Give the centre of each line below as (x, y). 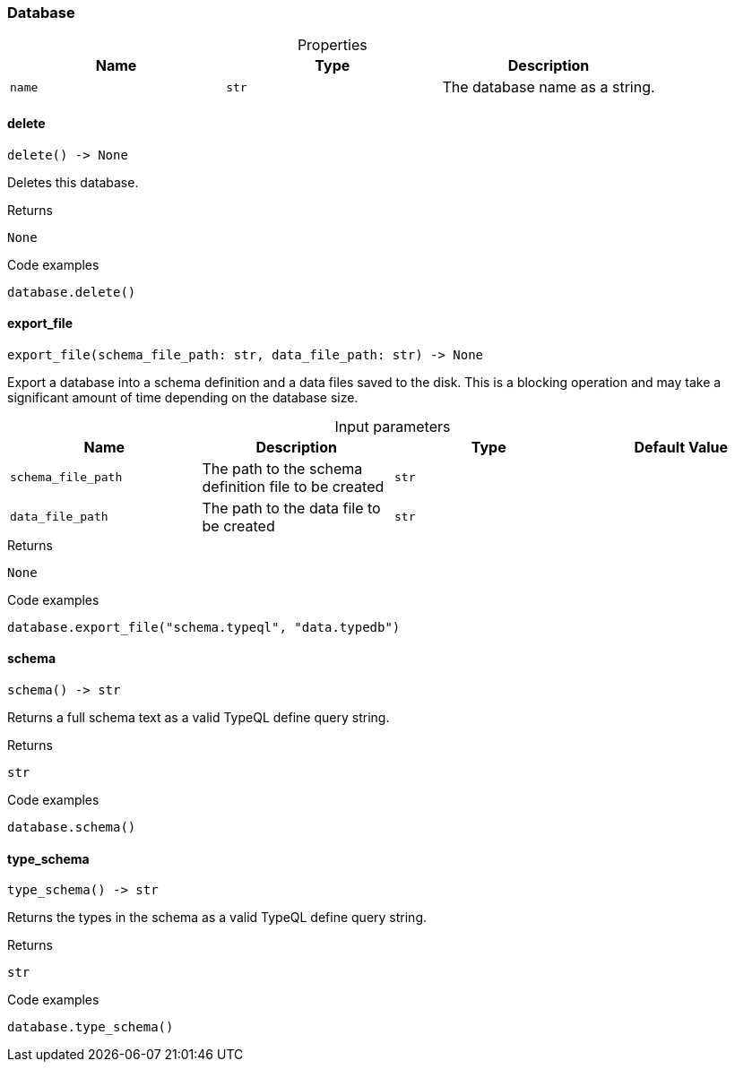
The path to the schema (282, 468)
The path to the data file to (291, 508)
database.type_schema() (91, 1027)
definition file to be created (293, 486)
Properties (332, 45)
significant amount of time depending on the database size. (183, 397)
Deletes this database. (73, 182)
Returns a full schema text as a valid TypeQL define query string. (199, 718)
